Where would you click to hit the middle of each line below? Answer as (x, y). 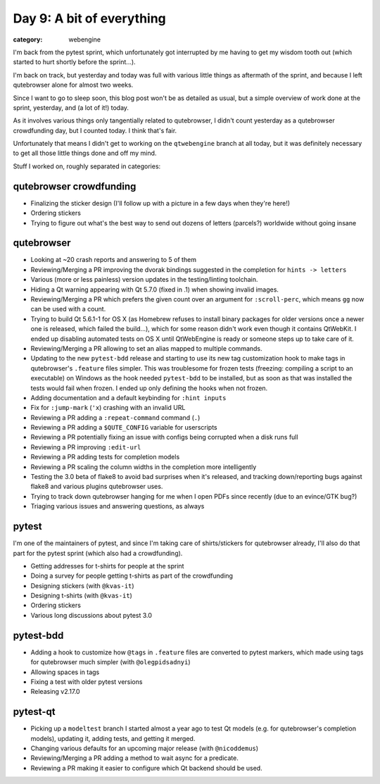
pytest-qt (34, 712)
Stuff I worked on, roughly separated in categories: (87, 166)
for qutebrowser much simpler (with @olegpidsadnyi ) (110, 662)
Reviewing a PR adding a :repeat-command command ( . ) (115, 417)
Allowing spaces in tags (65, 672)
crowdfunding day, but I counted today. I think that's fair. (95, 130)
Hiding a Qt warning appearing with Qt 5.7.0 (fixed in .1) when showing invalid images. (155, 290)
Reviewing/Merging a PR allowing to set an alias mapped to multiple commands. (147, 348)
